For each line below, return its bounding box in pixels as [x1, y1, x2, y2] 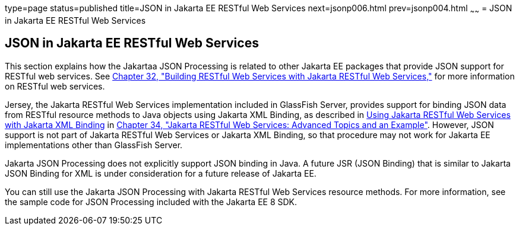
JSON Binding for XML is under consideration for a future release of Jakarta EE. [5, 168, 317, 178]
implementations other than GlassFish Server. [5, 139, 183, 150]
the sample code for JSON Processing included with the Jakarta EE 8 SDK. [5, 196, 298, 207]
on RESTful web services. [5, 81, 105, 91]
